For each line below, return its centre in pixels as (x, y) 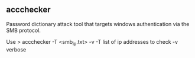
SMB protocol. (24, 30)
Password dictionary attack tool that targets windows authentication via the (98, 24)
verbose (16, 49)
